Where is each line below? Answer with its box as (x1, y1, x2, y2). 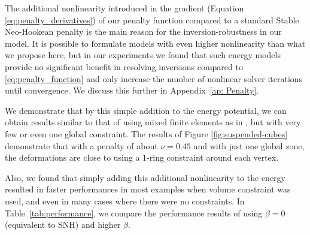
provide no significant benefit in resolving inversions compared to (5, 60, 243, 73)
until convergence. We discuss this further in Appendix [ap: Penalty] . (5, 84, 259, 97)
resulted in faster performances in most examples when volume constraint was (5, 183, 291, 195)
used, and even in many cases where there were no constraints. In (5, 194, 245, 207)
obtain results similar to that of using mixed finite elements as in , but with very (5, 116, 301, 128)
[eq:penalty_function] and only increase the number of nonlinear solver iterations (5, 72, 303, 85)
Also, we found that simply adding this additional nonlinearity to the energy (5, 171, 285, 183)
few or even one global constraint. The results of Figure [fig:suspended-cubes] (5, 127, 288, 140)
